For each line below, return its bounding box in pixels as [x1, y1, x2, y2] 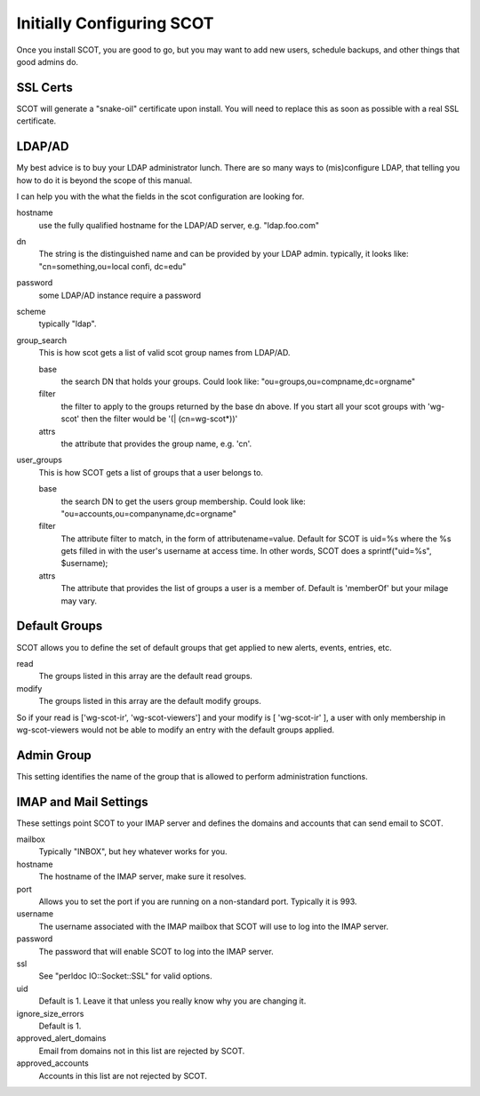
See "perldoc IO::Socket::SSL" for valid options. [38, 971, 212, 981]
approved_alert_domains [16, 1033, 107, 1044]
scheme [16, 307, 46, 317]
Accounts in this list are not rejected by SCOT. [38, 1070, 208, 1081]
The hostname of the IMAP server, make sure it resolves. [38, 871, 247, 882]
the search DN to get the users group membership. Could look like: [60, 496, 306, 507]
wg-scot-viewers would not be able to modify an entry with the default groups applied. [16, 724, 335, 735]
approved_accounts [16, 1058, 89, 1068]
